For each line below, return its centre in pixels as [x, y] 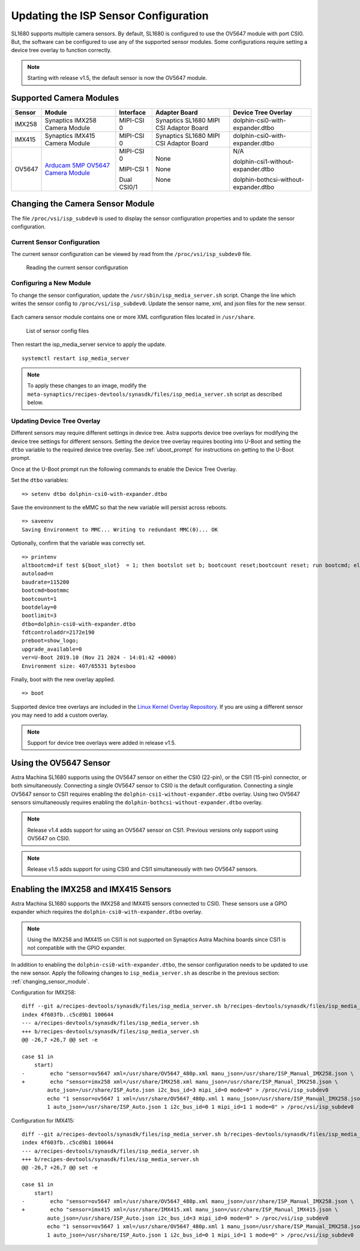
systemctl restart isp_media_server [76, 358]
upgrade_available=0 [52, 649]
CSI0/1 [128, 187]
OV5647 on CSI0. [49, 838]
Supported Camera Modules [65, 98]
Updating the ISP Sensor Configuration [110, 16]
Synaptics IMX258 [71, 121]
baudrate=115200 [46, 582]
